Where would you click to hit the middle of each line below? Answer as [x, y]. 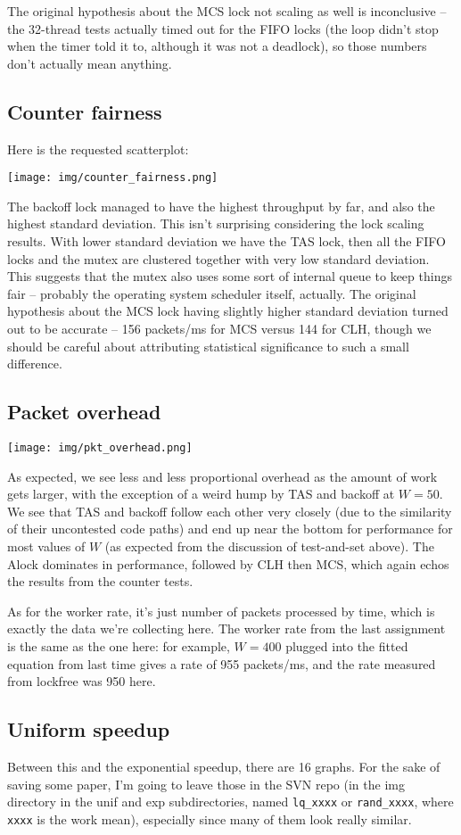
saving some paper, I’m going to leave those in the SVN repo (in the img [206, 784]
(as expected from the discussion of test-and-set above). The [269, 546]
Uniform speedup [89, 729]
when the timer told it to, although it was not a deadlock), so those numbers [217, 46]
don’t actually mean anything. [90, 63]
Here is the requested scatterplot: [98, 149]
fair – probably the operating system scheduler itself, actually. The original [212, 293]
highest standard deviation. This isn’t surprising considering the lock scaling [216, 223]
